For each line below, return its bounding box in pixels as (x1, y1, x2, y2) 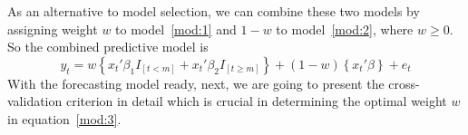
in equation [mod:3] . (7, 109, 122, 128)
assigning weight (7, 19, 98, 38)
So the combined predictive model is (7, 37, 209, 56)
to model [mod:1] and (115, 19, 237, 38)
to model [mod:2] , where (276, 19, 414, 38)
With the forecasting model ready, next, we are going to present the (7, 73, 385, 92)
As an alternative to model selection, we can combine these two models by (7, 2, 420, 20)
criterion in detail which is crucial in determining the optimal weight (65, 92, 447, 111)
